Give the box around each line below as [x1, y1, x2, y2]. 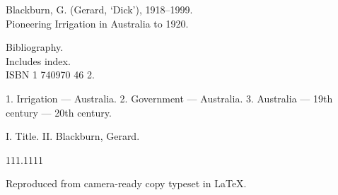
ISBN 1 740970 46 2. [6, 67, 95, 82]
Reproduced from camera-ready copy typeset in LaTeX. [6, 176, 247, 191]
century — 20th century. [6, 105, 112, 119]
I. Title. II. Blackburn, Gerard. [6, 129, 140, 143]
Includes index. [6, 53, 71, 68]
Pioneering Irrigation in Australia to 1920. [6, 16, 189, 30]
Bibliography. [6, 40, 64, 54]
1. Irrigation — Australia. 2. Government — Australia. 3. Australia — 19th [6, 90, 333, 105]
